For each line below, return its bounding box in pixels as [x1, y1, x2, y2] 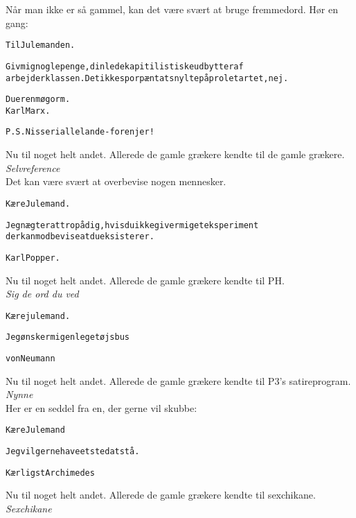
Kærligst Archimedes [6, 467, 95, 478]
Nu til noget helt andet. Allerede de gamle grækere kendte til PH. [6, 273, 285, 287]
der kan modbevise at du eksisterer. [6, 232, 154, 242]
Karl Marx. [6, 105, 51, 116]
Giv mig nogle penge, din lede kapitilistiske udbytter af [6, 61, 244, 71]
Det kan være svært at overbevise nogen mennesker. [6, 174, 226, 189]
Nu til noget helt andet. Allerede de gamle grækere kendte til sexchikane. [6, 487, 316, 502]
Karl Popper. [6, 252, 60, 263]
